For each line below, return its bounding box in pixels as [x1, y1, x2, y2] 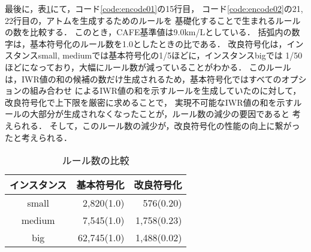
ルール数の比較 [62, 153, 129, 168]
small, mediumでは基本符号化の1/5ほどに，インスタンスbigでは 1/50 [38, 49, 303, 62]
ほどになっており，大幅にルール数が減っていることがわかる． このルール [5, 60, 291, 73]
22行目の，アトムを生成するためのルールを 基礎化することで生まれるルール [5, 14, 301, 26]
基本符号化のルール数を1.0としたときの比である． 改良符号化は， [29, 37, 287, 50]
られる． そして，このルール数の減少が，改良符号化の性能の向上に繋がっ [13, 119, 300, 131]
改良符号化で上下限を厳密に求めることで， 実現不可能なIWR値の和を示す [5, 96, 294, 108]
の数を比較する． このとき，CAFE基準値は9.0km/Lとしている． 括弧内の [5, 26, 292, 38]
